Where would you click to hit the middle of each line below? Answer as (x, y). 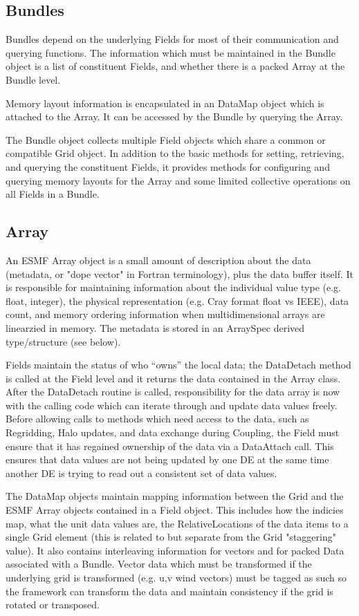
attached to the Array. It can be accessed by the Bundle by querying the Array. (174, 116)
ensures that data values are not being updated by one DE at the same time (167, 459)
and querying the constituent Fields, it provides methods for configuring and (168, 166)
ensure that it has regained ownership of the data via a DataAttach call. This (170, 446)
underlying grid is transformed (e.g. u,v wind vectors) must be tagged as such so (176, 577)
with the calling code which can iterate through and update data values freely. (172, 405)
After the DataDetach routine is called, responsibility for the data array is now (173, 392)
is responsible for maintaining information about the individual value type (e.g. (173, 287)
